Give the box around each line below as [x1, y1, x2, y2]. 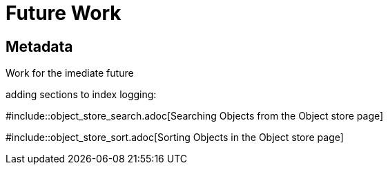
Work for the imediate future [6, 67, 134, 79]
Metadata [6, 37, 73, 55]
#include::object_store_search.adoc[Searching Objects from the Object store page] [6, 110, 384, 122]
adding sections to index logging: [6, 88, 157, 101]
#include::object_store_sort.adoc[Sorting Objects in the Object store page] [6, 131, 344, 144]
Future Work [6, 1, 122, 25]
